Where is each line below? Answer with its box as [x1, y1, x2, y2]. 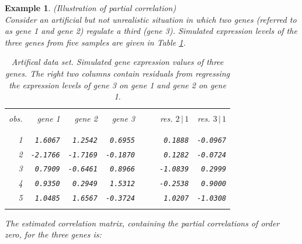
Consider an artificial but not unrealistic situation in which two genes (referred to [5, 13, 297, 25]
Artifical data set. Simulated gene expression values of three [11, 56, 224, 68]
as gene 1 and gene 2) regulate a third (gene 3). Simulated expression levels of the [5, 25, 297, 37]
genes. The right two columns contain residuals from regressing [5, 67, 230, 79]
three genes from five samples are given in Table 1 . [5, 36, 186, 48]
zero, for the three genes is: [5, 228, 102, 240]
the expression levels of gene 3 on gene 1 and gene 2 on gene [9, 78, 227, 91]
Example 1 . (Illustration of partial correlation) [5, 2, 176, 13]
